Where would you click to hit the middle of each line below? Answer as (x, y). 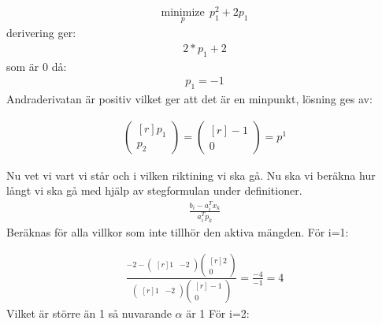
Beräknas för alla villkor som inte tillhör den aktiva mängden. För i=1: (178, 231)
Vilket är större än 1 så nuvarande (89, 313)
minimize (183, 13)
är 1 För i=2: (218, 313)
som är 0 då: (37, 66)
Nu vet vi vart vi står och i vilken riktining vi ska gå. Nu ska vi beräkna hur (191, 175)
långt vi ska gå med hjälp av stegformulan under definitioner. (154, 190)
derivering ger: (41, 33)
